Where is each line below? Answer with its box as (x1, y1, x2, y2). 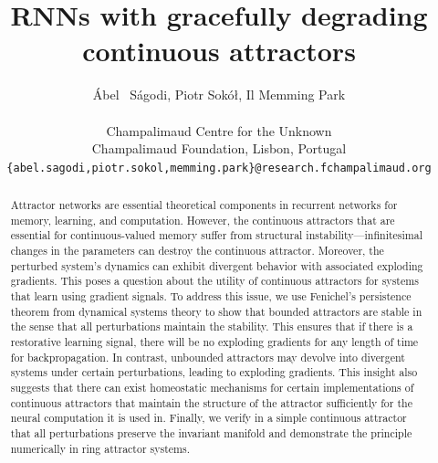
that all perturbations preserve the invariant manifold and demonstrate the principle (10, 425, 412, 440)
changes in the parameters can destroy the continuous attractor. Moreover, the (10, 243, 384, 258)
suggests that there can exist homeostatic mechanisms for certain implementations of (10, 380, 414, 395)
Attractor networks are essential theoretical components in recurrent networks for (10, 197, 398, 213)
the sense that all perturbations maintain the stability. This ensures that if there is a (10, 319, 413, 334)
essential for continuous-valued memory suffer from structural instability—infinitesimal (10, 227, 422, 243)
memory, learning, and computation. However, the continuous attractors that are (10, 212, 395, 227)
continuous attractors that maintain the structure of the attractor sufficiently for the (10, 395, 412, 410)
